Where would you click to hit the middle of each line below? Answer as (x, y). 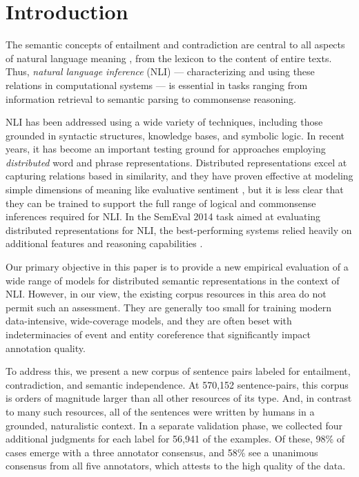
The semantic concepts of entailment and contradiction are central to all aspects (175, 45)
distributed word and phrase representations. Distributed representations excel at (176, 162)
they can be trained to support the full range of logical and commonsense (161, 203)
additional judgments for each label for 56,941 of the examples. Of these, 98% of (175, 439)
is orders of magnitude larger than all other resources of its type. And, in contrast (179, 398)
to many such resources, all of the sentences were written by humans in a (160, 411)
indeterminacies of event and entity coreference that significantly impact (158, 334)
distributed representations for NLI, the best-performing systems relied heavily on (179, 230)
